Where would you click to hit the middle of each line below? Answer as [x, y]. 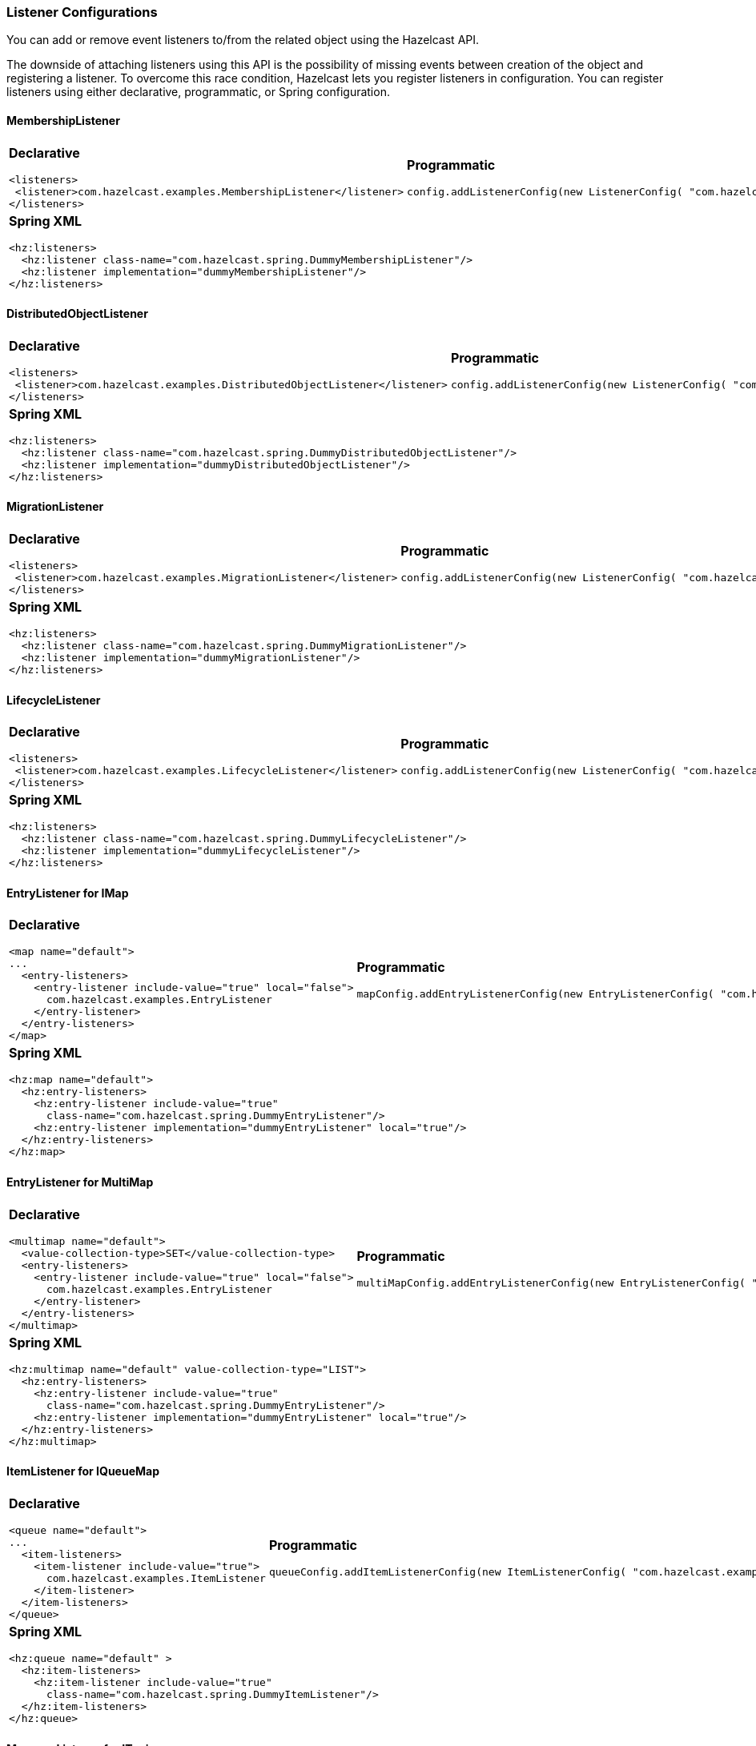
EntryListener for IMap [68, 893]
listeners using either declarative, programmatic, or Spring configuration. [198, 92]
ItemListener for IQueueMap [83, 1471]
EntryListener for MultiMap [80, 1182]
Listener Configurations [82, 12]
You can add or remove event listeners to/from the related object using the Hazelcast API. [243, 40]
